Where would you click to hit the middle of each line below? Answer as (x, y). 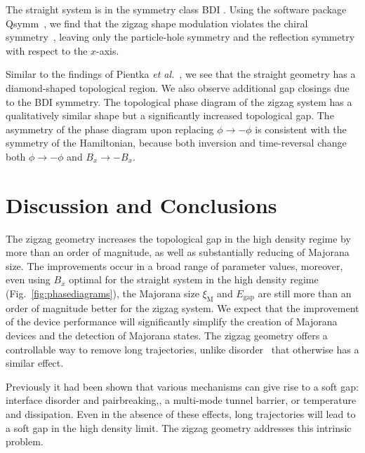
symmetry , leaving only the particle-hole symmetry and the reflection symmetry (180, 37)
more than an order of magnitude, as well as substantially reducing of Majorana (178, 252)
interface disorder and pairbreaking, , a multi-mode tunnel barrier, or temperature (181, 400)
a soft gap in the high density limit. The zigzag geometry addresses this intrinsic (179, 427)
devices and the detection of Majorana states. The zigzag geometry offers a (167, 336)
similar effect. (35, 363)
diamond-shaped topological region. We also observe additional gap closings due (178, 87)
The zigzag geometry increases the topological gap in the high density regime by (178, 238)
